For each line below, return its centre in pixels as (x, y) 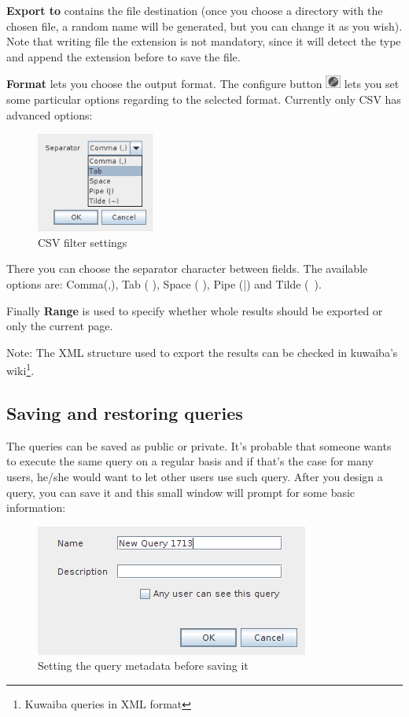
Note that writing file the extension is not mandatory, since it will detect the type (204, 41)
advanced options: (50, 114)
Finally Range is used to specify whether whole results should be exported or (195, 310)
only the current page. (60, 326)
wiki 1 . (20, 369)
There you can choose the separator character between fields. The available (187, 268)
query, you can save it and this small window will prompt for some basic (181, 492)
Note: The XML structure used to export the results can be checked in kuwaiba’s (202, 352)
